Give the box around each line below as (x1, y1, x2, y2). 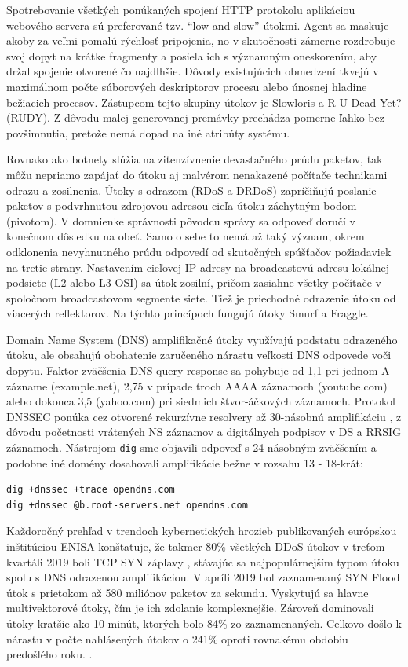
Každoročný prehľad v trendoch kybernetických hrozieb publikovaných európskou (6, 522, 397, 539)
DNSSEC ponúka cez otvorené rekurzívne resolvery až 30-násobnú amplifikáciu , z (6, 408, 402, 424)
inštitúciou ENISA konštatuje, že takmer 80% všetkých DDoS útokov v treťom (6, 538, 385, 555)
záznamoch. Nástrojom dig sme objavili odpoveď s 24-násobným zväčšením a (6, 439, 377, 456)
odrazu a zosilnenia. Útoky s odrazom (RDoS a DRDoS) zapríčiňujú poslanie (6, 181, 377, 198)
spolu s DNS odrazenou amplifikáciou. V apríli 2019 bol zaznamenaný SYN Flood (6, 569, 400, 585)
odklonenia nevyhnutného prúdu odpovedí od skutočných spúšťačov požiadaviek (6, 243, 392, 259)
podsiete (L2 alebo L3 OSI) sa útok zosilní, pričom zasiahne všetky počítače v (6, 274, 381, 291)
